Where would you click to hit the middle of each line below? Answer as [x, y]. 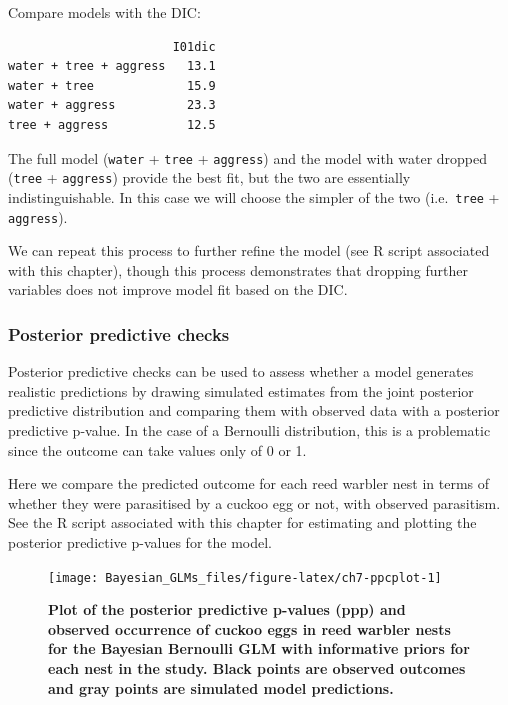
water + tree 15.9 [112, 85]
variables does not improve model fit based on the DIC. [178, 289]
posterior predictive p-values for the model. [140, 541]
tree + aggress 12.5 [112, 124]
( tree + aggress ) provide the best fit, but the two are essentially [209, 177]
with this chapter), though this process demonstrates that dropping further [238, 269]
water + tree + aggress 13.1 [112, 66]
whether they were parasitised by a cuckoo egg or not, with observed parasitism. [254, 502]
